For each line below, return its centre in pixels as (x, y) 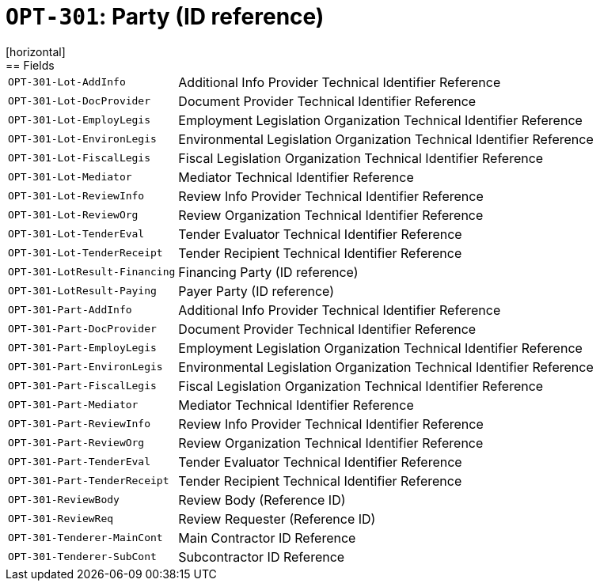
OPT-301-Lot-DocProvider (80, 101)
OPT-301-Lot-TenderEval (76, 234)
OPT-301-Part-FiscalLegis (82, 386)
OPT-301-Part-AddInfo (70, 310)
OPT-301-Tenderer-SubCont (82, 557)
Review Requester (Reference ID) (277, 519)
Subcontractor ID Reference (262, 557)
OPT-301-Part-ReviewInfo (80, 424)
